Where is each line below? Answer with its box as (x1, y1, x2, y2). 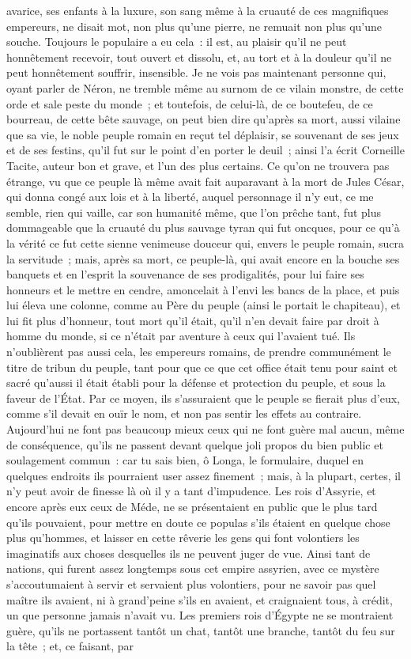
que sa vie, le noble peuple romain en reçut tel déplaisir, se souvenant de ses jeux (6, 126, 399, 142)
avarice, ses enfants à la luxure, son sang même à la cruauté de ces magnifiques (6, 2, 389, 18)
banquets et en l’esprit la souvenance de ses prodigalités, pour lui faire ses (6, 266, 364, 282)
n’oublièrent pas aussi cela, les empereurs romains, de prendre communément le (6, 343, 391, 360)
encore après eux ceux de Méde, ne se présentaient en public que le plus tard (6, 498, 378, 514)
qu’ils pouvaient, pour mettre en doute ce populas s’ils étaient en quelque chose (6, 513, 390, 530)
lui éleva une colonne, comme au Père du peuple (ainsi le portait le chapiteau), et (6, 297, 401, 313)
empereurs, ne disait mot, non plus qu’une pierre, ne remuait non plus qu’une (6, 17, 382, 34)
